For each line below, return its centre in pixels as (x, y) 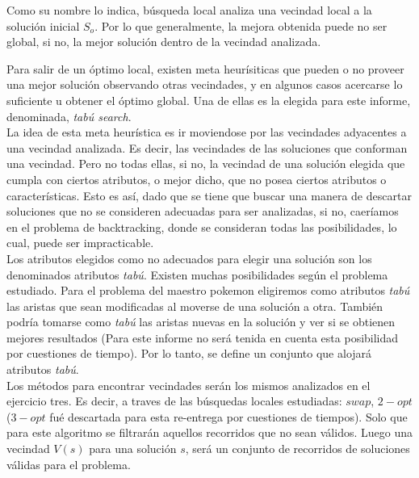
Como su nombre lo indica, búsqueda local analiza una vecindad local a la (189, 10)
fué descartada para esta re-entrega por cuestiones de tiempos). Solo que (228, 416)
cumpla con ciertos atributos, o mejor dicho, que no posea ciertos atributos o (197, 179)
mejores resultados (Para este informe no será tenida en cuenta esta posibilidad (203, 337)
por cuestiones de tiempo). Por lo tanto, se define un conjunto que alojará (189, 353)
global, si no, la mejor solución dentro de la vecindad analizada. (164, 42)
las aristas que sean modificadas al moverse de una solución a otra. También (195, 306)
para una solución (133, 449)
